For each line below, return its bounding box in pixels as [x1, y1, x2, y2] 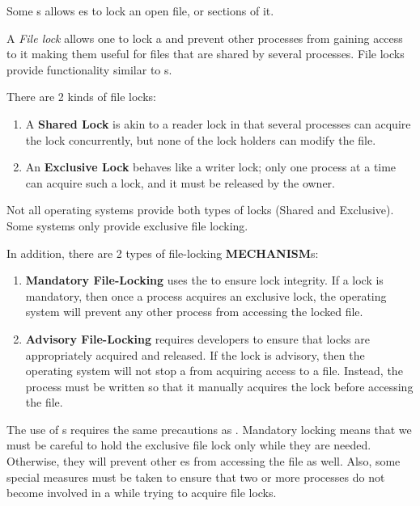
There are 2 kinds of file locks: [6, 88, 156, 105]
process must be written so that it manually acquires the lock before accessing [25, 377, 414, 394]
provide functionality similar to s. [6, 61, 172, 78]
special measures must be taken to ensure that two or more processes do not [6, 468, 385, 485]
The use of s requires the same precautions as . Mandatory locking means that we [6, 420, 412, 437]
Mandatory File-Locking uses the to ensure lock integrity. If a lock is [25, 272, 384, 289]
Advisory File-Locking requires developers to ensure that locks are [25, 330, 370, 347]
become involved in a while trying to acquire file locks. [6, 484, 277, 501]
